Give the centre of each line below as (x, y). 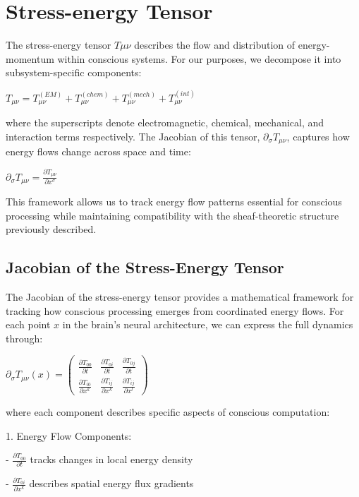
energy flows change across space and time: (98, 151)
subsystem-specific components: (74, 72)
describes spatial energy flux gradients (111, 483)
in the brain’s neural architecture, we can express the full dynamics (208, 324)
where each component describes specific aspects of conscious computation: (168, 411)
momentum (30, 58)
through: (24, 338)
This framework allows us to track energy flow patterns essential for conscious (174, 201)
